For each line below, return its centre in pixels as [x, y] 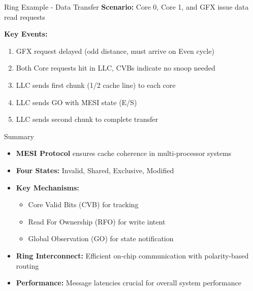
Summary [19, 136]
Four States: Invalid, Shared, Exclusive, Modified [95, 170]
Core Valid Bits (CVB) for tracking [83, 204]
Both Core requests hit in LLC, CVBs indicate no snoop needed [116, 68]
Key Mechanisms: [48, 187]
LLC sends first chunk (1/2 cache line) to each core [96, 85]
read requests [25, 17]
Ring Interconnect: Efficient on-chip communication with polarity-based [132, 255]
